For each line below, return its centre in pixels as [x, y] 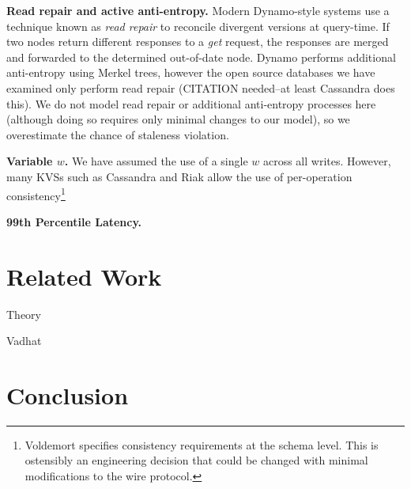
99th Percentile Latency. [74, 221]
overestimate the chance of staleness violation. [118, 134]
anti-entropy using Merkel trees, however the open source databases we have [191, 72]
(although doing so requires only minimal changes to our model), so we [178, 119]
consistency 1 [36, 194]
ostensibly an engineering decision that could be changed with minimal [196, 460]
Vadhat [24, 341]
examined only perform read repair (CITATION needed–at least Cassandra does [201, 87]
